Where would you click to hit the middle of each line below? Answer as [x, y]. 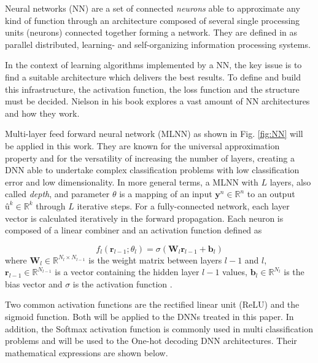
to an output [271, 194]
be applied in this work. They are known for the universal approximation [142, 145]
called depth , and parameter [57, 194]
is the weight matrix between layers [155, 260]
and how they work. [42, 113]
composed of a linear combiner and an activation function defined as [134, 230]
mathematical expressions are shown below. [87, 352]
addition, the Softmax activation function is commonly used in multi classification [159, 328]
